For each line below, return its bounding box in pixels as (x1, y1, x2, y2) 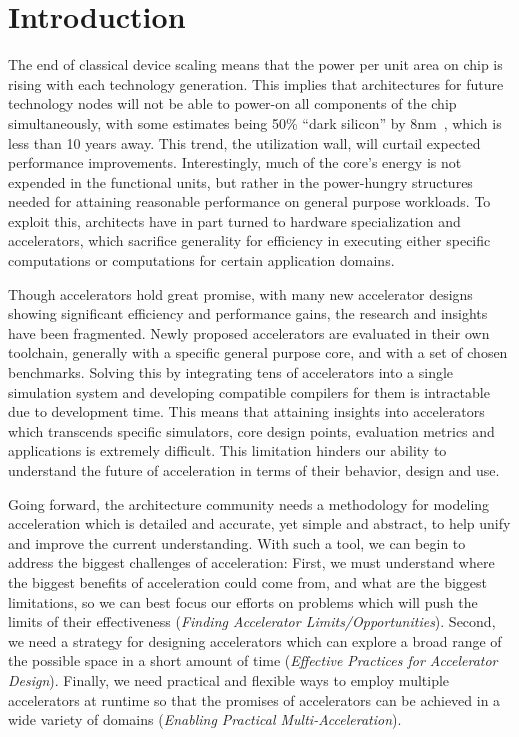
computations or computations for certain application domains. (8, 250, 395, 271)
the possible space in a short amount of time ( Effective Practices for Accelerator (8, 650, 498, 671)
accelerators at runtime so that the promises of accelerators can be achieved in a (8, 689, 501, 710)
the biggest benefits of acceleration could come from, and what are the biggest (8, 571, 488, 592)
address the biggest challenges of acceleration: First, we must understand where (8, 552, 495, 573)
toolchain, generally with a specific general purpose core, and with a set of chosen (8, 342, 508, 363)
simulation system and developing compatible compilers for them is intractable (8, 381, 490, 402)
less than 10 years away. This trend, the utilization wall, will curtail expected (8, 132, 481, 153)
